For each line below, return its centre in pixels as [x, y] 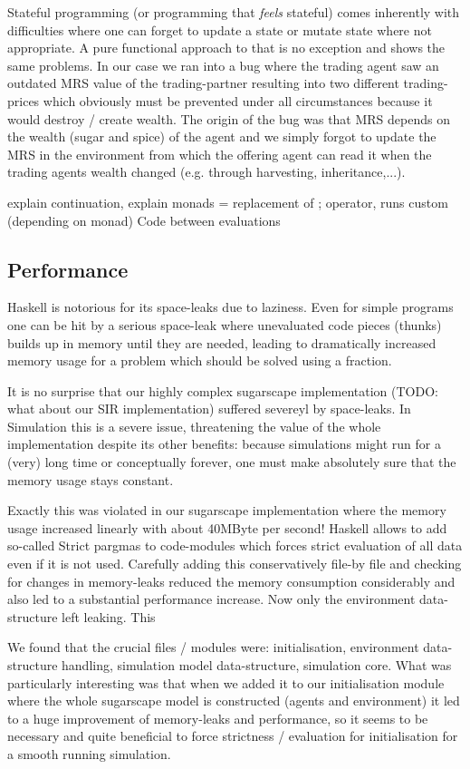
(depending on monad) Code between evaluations [144, 220]
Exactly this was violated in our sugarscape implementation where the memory [227, 510]
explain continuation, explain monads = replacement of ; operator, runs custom [228, 202]
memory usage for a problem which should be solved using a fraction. [200, 360]
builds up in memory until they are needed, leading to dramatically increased [222, 342]
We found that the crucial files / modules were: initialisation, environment [213, 647]
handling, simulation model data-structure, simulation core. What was [257, 665]
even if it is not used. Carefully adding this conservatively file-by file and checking [235, 564]
